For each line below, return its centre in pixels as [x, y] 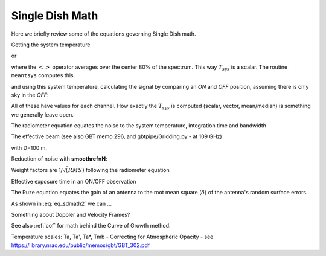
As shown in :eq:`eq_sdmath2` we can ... [62, 203]
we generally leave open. [42, 114]
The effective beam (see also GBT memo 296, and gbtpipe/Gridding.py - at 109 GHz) [117, 136]
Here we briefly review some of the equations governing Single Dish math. [104, 34]
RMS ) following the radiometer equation [119, 170]
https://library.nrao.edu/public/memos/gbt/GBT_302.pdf [81, 245]
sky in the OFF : [30, 95]
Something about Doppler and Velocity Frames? [71, 214]
